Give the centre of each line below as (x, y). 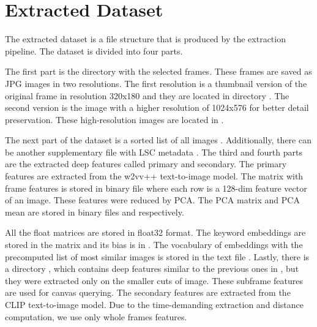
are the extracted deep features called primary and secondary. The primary (146, 164)
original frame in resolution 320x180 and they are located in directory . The (147, 95)
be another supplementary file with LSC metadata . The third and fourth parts (154, 152)
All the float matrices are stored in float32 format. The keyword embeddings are (155, 232)
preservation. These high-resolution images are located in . (114, 119)
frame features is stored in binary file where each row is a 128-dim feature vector (156, 188)
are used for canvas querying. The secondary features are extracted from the (148, 292)
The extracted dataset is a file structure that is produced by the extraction (145, 39)
